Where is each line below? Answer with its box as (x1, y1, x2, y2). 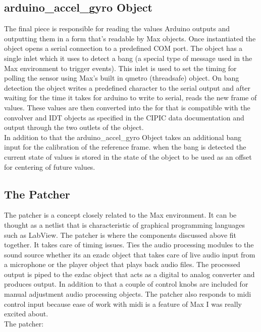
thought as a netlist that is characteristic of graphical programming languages (4, 219, 245, 230)
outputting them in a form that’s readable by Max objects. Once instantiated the (4, 33, 256, 43)
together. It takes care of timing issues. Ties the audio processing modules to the (4, 239, 254, 250)
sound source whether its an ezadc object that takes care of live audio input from (4, 249, 255, 259)
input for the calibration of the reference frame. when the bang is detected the (4, 142, 246, 152)
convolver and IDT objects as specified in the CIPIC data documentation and (4, 112, 244, 122)
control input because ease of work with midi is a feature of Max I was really (4, 298, 242, 309)
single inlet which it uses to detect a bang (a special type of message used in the (4, 52, 252, 63)
